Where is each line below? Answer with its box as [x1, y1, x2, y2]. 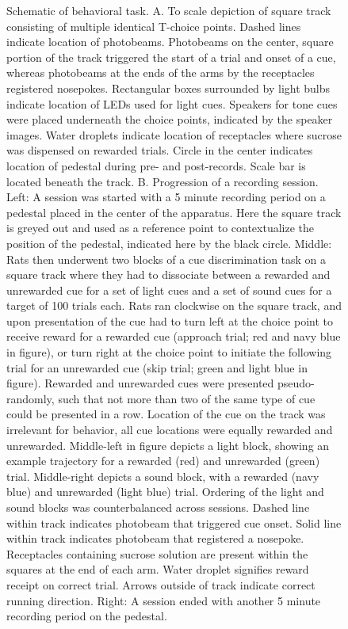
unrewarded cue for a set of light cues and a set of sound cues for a [6, 281, 332, 298]
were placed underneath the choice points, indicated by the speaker [6, 111, 333, 128]
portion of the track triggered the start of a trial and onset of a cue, [6, 48, 336, 65]
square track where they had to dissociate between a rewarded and [6, 266, 331, 283]
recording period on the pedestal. [6, 608, 167, 624]
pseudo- [277, 375, 315, 391]
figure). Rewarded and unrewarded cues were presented [6, 375, 274, 391]
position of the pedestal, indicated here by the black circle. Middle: [6, 234, 332, 251]
